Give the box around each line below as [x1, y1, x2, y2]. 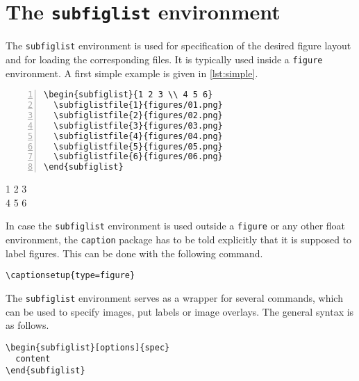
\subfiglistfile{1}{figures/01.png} [53, 100, 223, 111]
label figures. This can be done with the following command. [6, 245, 263, 260]
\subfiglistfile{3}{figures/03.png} [53, 120, 223, 131]
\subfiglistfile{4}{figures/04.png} [53, 131, 223, 141]
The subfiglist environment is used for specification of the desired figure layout [6, 38, 351, 53]
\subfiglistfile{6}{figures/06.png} [53, 152, 223, 162]
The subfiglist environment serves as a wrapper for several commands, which [6, 290, 343, 305]
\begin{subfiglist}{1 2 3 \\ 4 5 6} [44, 90, 213, 100]
